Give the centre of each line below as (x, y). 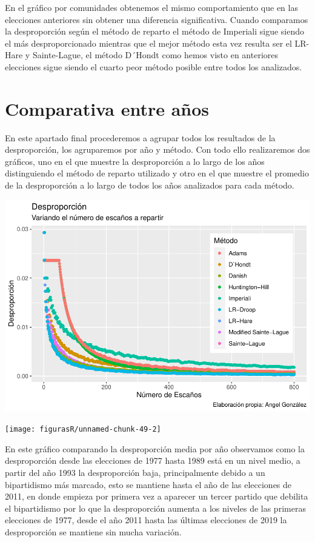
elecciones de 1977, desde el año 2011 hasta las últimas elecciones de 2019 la (146, 520)
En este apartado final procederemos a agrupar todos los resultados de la (140, 137)
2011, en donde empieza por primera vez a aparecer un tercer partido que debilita (157, 496)
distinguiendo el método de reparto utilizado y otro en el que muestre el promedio (157, 173)
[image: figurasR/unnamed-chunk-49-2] (83, 430)
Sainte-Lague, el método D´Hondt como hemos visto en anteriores (155, 55)
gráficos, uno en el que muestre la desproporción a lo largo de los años (135, 161)
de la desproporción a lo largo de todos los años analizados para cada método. (150, 185)
